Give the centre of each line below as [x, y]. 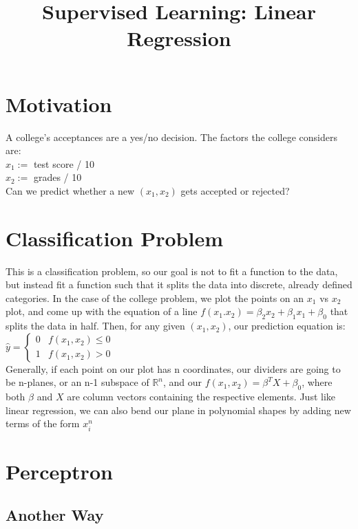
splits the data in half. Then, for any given [95, 326]
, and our [183, 382]
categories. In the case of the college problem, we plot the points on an [155, 298]
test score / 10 [64, 163]
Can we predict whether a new [70, 190]
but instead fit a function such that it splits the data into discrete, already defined [179, 284]
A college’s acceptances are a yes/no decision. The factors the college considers [171, 137]
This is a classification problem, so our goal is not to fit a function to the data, [172, 271]
